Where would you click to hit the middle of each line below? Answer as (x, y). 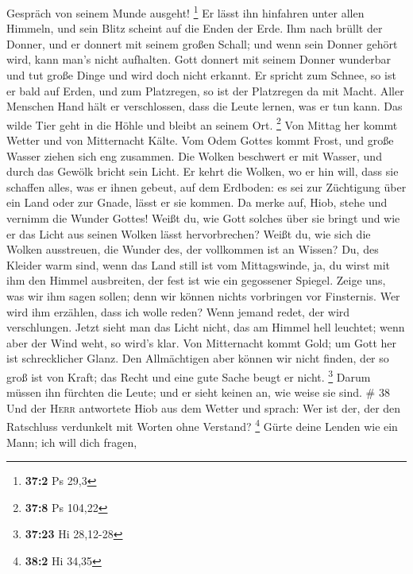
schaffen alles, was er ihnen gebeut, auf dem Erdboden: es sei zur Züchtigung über (206, 186)
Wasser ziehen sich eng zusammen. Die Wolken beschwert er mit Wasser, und (194, 155)
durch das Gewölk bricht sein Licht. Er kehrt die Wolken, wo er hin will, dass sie (203, 171)
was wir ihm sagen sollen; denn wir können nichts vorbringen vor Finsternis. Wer (203, 296)
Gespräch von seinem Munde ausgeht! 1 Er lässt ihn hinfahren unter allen (185, 12)
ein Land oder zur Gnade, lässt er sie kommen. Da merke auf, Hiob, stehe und (197, 202)
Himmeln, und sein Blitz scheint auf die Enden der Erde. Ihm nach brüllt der (195, 28)
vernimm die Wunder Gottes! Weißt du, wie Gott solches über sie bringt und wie (203, 218)
